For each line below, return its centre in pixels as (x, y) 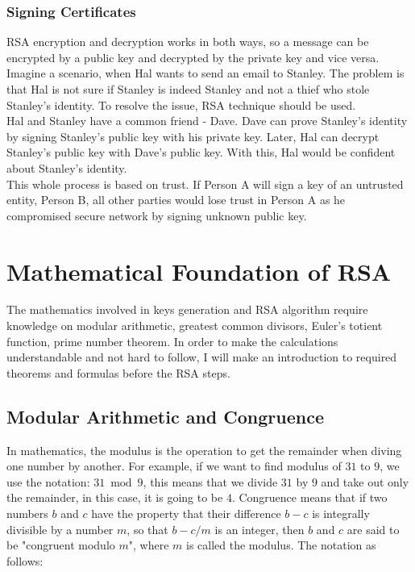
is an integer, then (259, 529)
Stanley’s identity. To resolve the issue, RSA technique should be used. (181, 104)
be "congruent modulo (61, 545)
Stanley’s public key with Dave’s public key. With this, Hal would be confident (201, 152)
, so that (147, 529)
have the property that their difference (186, 514)
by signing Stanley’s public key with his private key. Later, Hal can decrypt (193, 136)
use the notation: (48, 481)
